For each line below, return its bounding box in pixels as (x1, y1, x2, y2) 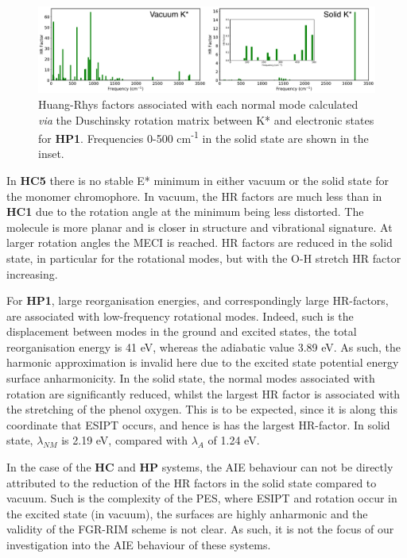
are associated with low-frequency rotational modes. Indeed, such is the (6, 307, 354, 324)
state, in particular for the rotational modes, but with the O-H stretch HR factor (6, 249, 401, 266)
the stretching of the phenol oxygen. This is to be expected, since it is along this (6, 401, 398, 418)
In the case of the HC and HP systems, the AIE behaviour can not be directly (6, 459, 393, 475)
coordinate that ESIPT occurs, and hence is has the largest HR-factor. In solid (6, 416, 390, 433)
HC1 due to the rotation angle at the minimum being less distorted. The (6, 203, 364, 220)
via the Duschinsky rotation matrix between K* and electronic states (38, 111, 374, 128)
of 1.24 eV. (207, 432, 260, 448)
